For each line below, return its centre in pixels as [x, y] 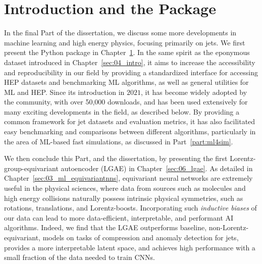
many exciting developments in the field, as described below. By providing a [122, 111]
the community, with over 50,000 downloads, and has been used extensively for [126, 102]
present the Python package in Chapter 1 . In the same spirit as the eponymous [127, 52]
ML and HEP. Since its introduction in [64, 92]
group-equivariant [31, 168]
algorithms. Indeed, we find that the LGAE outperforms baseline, [106, 227]
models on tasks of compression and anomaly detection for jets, [141, 237]
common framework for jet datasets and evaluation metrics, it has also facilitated [130, 121]
